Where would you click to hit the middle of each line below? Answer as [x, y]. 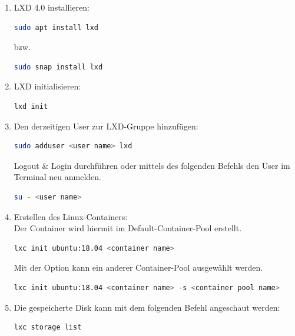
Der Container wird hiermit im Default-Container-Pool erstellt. [128, 228]
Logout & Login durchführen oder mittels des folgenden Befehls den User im [152, 165]
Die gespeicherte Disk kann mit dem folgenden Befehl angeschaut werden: [147, 307]
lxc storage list [48, 327]
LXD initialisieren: [47, 86]
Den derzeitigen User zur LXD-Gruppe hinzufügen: [106, 126]
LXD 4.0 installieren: [52, 7]
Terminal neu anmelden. [58, 177]
